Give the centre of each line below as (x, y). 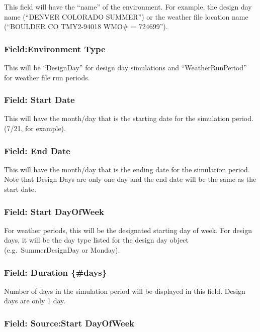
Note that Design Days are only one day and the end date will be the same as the (130, 179)
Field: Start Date (39, 100)
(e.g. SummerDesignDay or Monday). (62, 250)
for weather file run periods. (47, 77)
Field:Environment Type (55, 48)
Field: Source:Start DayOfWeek (69, 323)
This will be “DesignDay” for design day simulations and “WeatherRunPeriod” (125, 67)
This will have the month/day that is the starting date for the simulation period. (129, 118)
